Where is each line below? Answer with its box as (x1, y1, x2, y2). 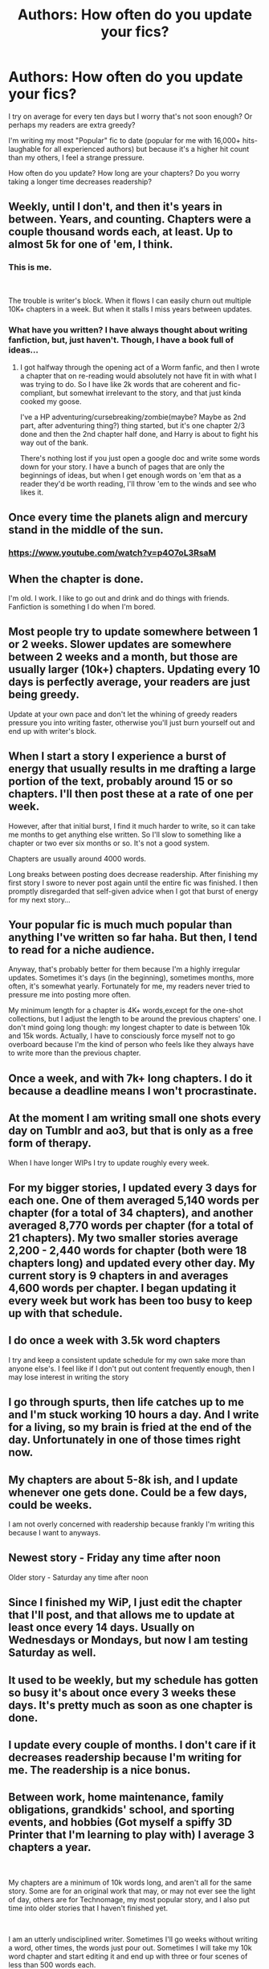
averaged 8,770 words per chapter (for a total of (8, 1219, 255, 1233)
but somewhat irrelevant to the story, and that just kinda (56, 388, 242, 397)
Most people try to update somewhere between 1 (8, 625, 259, 639)
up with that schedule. (8, 1307, 123, 1320)
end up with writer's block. (8, 726, 97, 736)
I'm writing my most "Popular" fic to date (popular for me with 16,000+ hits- (8, 135, 259, 145)
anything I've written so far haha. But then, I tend (8, 931, 258, 944)
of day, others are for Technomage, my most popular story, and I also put (8, 1894, 251, 1904)
